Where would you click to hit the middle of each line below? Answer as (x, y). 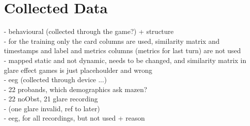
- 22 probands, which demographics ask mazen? (76, 89)
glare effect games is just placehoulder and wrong (78, 70)
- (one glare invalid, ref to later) (52, 108)
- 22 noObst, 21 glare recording (51, 99)
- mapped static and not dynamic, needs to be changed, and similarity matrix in (125, 60)
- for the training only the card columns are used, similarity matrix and (112, 41)
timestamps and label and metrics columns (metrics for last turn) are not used (123, 50)
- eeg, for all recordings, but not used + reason (75, 118)
